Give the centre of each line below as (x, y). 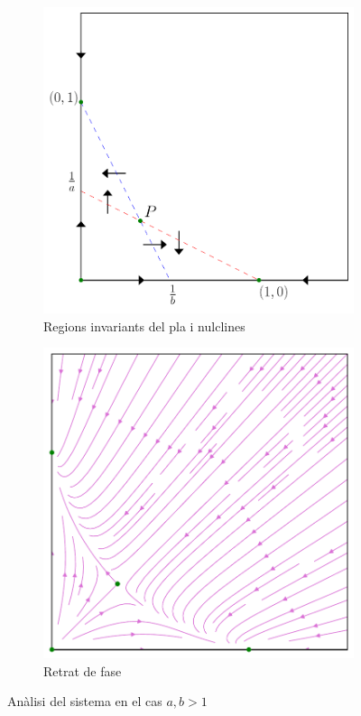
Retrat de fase (83, 670)
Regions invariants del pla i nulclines (144, 325)
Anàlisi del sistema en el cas (85, 701)
